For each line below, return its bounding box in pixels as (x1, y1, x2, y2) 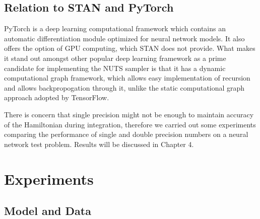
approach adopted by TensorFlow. (4, 92, 109, 103)
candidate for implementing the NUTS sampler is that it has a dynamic (4, 62, 226, 73)
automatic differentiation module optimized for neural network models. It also (4, 33, 245, 43)
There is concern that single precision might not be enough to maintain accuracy (4, 109, 254, 119)
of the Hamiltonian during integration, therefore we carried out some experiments (4, 119, 256, 129)
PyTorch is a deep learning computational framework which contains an (4, 23, 226, 34)
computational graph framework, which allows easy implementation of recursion (4, 72, 250, 83)
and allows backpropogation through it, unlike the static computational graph (4, 82, 245, 93)
